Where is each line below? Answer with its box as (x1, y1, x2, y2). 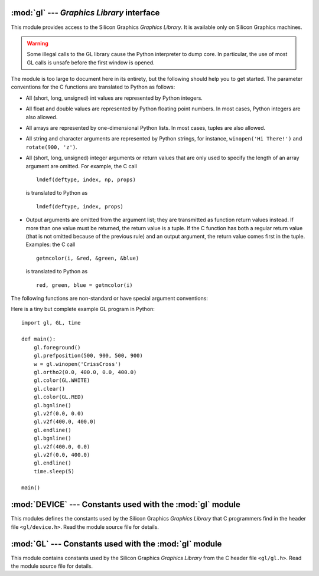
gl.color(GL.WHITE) (33, 377, 90, 384)
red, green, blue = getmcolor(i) (36, 282, 133, 289)
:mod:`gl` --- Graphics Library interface (11, 8, 160, 18)
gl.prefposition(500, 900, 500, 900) (33, 352, 143, 359)
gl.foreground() (33, 344, 81, 351)
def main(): (21, 336, 56, 342)
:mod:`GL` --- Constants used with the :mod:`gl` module (11, 539, 222, 549)
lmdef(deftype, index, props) (36, 203, 124, 210)
